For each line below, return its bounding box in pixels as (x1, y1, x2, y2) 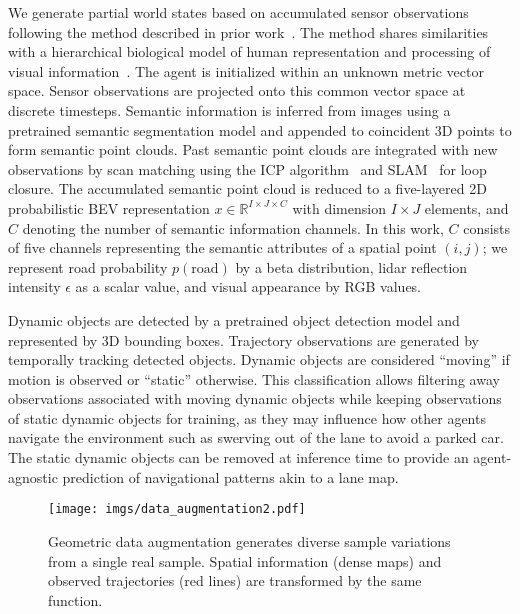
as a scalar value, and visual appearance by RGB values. (75, 276, 422, 297)
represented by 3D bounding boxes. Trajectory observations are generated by (8, 329, 479, 350)
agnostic (8, 466, 58, 487)
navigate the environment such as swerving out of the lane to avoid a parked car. (8, 427, 504, 448)
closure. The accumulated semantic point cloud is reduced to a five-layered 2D (8, 178, 487, 199)
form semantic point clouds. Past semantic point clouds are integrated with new (8, 139, 498, 160)
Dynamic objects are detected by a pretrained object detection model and (8, 309, 460, 330)
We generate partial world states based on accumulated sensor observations (8, 2, 469, 22)
